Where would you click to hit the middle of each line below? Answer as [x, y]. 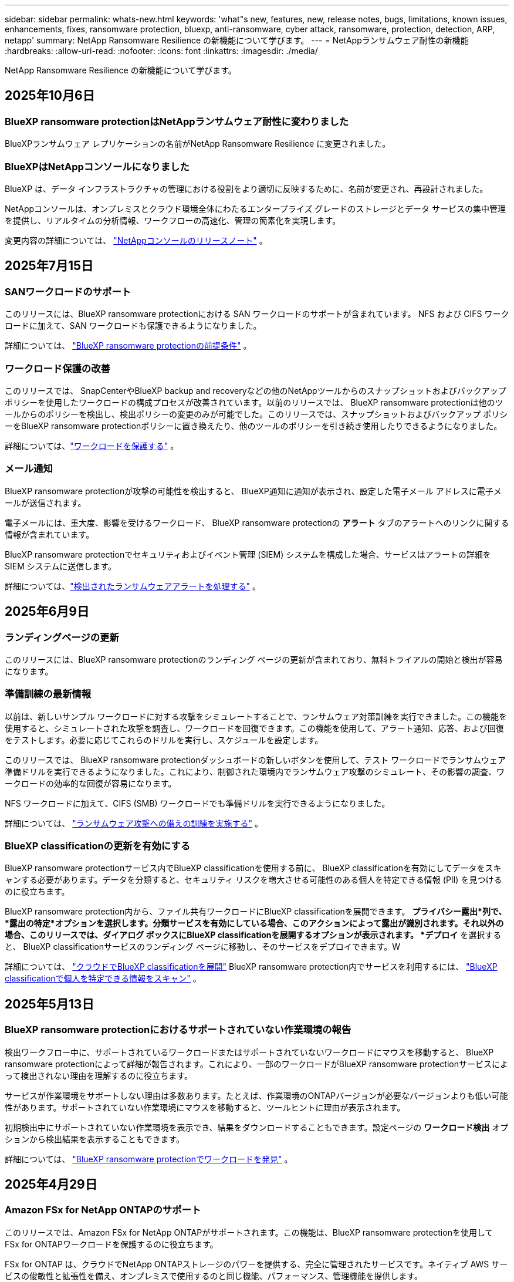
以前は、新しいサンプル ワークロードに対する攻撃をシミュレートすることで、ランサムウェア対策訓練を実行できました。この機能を [256, 716]
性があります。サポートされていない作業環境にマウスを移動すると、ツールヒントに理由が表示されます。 [205, 1107]
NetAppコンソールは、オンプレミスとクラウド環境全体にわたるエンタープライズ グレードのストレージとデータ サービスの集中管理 [256, 208]
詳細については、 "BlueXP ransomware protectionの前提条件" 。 [128, 346]
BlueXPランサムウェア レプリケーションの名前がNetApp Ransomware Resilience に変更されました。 [198, 144]
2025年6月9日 [47, 612]
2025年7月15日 [49, 266]
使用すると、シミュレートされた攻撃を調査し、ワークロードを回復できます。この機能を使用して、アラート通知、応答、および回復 [254, 728]
